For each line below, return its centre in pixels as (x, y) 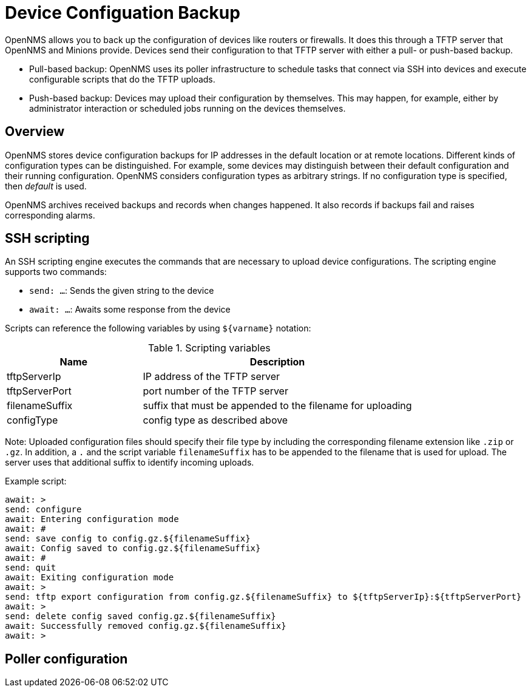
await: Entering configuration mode (92, 519)
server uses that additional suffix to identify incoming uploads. (130, 463)
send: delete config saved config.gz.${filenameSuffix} (140, 616)
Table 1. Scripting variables (209, 348)
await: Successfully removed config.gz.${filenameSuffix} (146, 626)
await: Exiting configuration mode (90, 578)
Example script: (36, 481)
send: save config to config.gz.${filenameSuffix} (128, 539)
